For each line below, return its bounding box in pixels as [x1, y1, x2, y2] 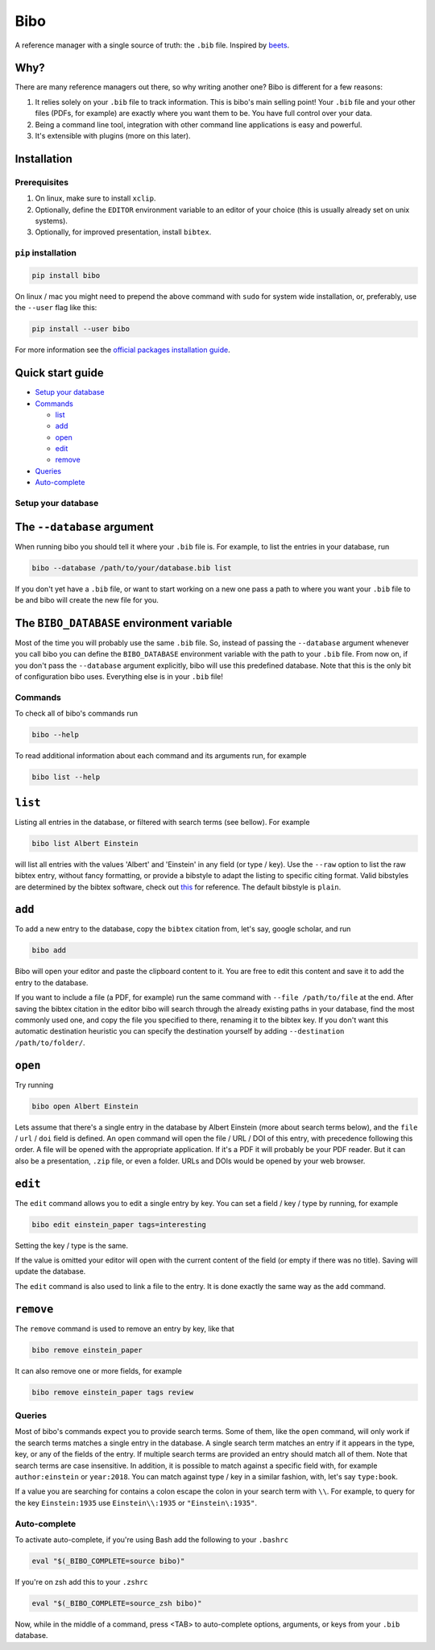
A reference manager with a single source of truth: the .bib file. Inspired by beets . [14, 40, 290, 50]
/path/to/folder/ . [14, 1038, 85, 1047]
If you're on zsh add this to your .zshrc [14, 1577, 148, 1586]
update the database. [14, 1267, 86, 1276]
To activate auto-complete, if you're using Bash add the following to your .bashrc [14, 1535, 289, 1544]
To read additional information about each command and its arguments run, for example [14, 751, 307, 761]
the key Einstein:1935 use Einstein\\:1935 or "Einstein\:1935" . [14, 1498, 258, 1507]
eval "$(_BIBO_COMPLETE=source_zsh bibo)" [31, 1598, 202, 1607]
